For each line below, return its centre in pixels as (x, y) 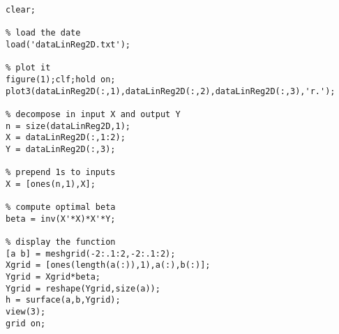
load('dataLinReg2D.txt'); (68, 44)
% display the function (61, 242)
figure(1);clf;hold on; (61, 79)
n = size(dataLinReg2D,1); (68, 126)
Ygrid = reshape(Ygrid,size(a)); (83, 288)
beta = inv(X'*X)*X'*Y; (61, 219)
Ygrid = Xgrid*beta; (53, 277)
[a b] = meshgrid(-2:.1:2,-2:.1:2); (91, 253)
